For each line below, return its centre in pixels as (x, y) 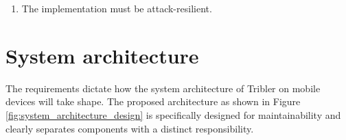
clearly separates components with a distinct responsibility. (130, 128)
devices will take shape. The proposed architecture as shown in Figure (153, 101)
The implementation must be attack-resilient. (117, 8)
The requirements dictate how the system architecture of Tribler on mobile (163, 88)
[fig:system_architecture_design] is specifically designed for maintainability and (173, 114)
